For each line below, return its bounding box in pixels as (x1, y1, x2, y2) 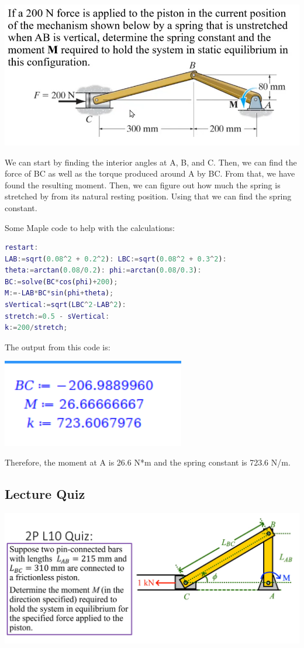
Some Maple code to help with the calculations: (5, 221, 175, 233)
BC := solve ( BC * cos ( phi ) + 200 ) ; (5, 277, 118, 286)
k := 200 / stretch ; (5, 323, 68, 332)
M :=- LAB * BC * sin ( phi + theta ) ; (5, 289, 114, 298)
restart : (5, 243, 39, 252)
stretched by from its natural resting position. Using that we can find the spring (5, 190, 292, 202)
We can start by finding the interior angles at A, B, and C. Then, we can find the (5, 156, 297, 168)
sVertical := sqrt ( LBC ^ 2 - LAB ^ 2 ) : (5, 301, 126, 309)
